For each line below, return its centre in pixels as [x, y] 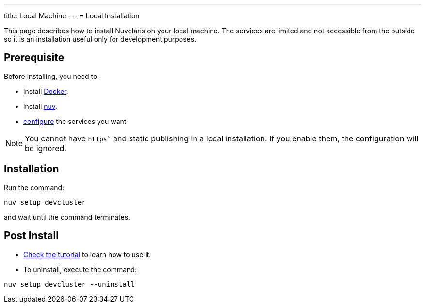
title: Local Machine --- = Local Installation [72, 16]
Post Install [31, 236]
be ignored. [46, 148]
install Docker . [46, 91]
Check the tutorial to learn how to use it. [87, 254]
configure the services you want [75, 121]
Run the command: [34, 187]
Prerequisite [34, 58]
